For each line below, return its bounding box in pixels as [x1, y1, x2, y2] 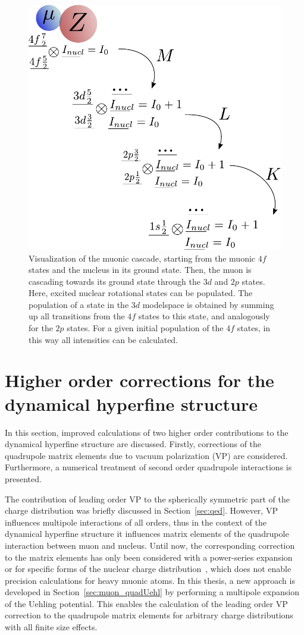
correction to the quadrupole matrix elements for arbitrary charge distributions [5, 609, 293, 621]
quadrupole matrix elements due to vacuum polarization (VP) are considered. [5, 449, 288, 461]
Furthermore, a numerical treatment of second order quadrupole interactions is [5, 461, 292, 473]
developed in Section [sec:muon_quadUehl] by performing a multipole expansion [5, 586, 299, 598]
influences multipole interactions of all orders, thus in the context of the [5, 515, 267, 528]
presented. [5, 472, 42, 485]
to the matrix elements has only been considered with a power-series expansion [5, 551, 293, 563]
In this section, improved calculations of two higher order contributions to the [5, 426, 289, 438]
